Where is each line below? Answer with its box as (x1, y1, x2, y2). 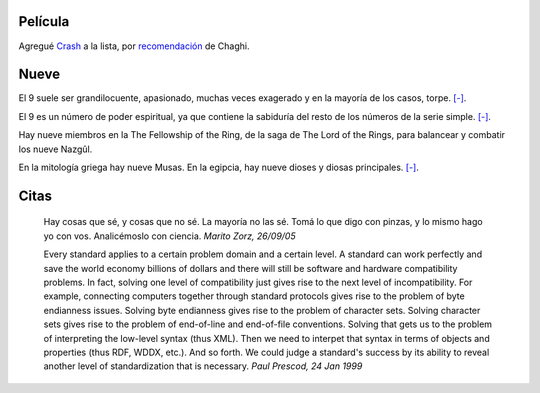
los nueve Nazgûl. (18, 143, 93, 155)
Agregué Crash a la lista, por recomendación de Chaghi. (18, 40, 250, 52)
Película (18, 13, 70, 30)
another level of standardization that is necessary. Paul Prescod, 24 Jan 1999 (43, 360, 363, 372)
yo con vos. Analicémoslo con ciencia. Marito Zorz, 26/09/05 (43, 230, 296, 242)
